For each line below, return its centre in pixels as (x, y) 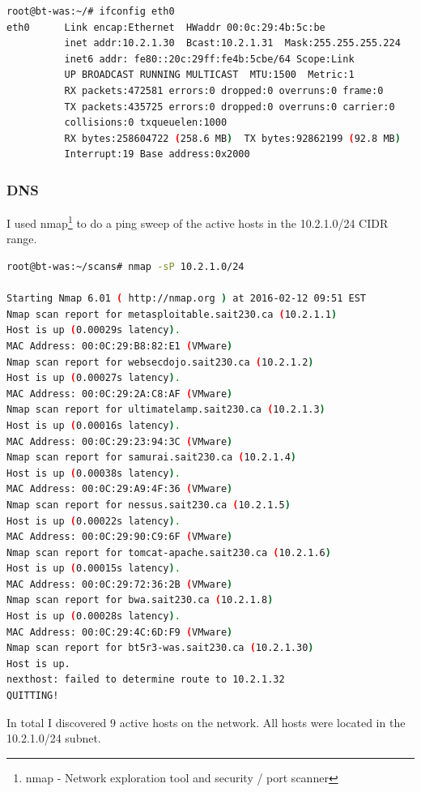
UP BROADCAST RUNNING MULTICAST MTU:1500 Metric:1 (209, 75)
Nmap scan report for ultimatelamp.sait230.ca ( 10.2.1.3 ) (166, 410)
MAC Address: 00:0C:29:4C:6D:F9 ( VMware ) (120, 632)
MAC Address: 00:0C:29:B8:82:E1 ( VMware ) (120, 346)
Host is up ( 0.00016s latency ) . (94, 425)
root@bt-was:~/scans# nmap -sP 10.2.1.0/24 (125, 267)
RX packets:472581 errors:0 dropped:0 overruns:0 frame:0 (224, 90)
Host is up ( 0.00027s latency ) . (94, 378)
